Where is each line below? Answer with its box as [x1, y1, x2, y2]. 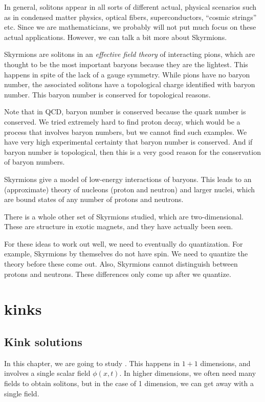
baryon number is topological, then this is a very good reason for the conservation [4, 146, 261, 157]
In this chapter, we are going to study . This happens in [4, 357, 180, 368]
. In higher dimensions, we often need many [119, 368, 256, 378]
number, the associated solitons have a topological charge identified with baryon [4, 79, 255, 90]
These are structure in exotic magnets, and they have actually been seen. [4, 221, 233, 232]
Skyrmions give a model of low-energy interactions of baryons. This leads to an [4, 173, 252, 184]
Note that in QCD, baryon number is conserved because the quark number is [4, 106, 246, 117]
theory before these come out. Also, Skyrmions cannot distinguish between [4, 258, 238, 269]
